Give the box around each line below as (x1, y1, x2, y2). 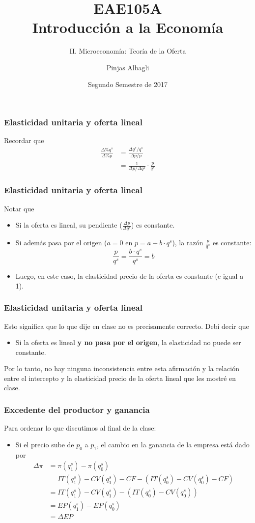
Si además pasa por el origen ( (15, 237, 107, 248)
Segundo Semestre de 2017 (88, 79, 168, 89)
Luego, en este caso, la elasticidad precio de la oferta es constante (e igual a (15, 271, 244, 281)
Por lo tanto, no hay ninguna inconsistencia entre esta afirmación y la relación (4, 363, 239, 374)
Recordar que (4, 135, 44, 145)
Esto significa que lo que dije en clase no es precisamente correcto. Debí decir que (4, 320, 249, 331)
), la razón (172, 237, 203, 248)
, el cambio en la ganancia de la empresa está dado (96, 439, 250, 449)
